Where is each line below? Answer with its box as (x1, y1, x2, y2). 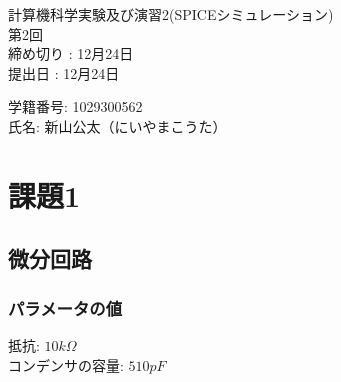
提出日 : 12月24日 (8, 62, 120, 83)
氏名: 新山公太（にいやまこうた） (8, 115, 227, 136)
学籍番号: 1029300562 (8, 96, 143, 117)
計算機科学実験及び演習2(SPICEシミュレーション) (8, 4, 334, 24)
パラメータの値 (8, 295, 123, 320)
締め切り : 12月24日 (8, 43, 134, 64)
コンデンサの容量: (8, 354, 124, 375)
